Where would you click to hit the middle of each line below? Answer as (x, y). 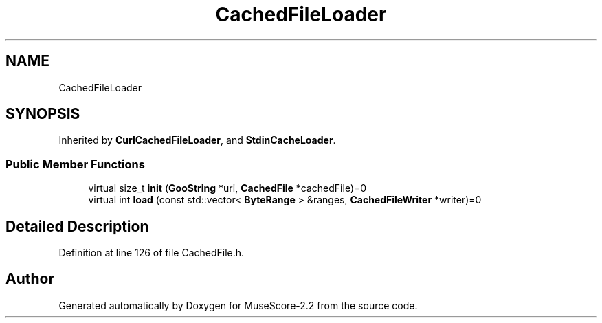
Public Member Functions (75, 164)
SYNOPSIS (43, 114)
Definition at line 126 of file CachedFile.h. (152, 253)
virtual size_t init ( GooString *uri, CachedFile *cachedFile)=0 (227, 188)
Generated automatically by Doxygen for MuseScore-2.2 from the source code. (238, 305)
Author (30, 279)
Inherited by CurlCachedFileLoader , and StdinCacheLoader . (197, 140)
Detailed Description (77, 226)
